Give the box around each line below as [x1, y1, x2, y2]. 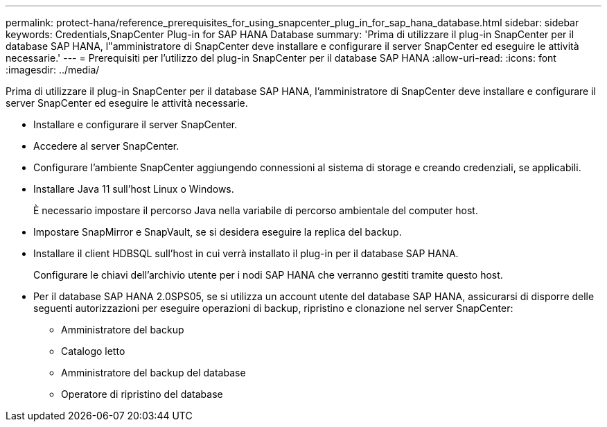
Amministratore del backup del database [61, 367, 246, 378]
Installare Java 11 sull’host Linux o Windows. [33, 183, 234, 195]
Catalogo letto [61, 345, 125, 357]
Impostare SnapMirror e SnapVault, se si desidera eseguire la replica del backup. [33, 226, 402, 238]
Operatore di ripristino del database [61, 388, 223, 400]
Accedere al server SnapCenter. [33, 140, 179, 152]
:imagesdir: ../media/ [6, 64, 100, 76]
